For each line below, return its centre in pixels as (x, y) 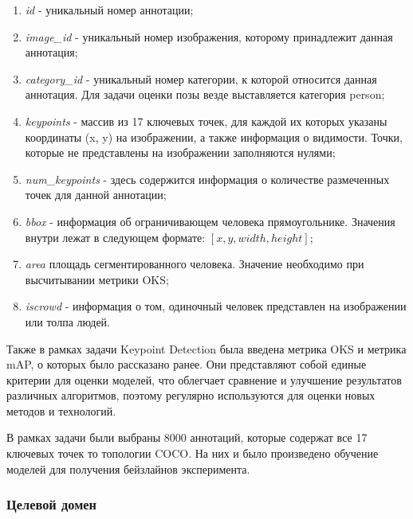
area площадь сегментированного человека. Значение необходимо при (195, 264)
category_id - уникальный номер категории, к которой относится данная (201, 78)
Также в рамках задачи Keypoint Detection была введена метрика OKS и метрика (206, 348)
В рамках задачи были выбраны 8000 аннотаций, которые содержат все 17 (187, 437)
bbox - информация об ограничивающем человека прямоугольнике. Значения (210, 221)
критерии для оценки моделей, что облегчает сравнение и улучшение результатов (204, 379)
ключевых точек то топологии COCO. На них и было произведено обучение (193, 453)
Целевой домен (51, 504)
